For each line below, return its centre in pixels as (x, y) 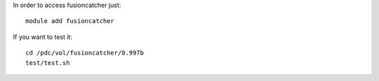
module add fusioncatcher (70, 21)
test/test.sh (48, 62)
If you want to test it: (43, 37)
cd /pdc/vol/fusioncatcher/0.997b (85, 53)
